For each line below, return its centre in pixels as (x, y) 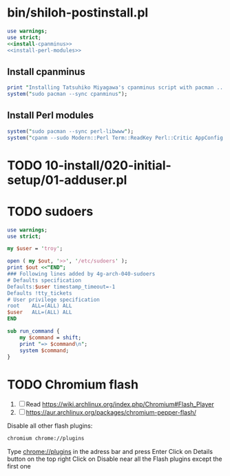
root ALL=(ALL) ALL (40, 306)
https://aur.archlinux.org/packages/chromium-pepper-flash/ (111, 413)
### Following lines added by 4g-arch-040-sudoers (81, 274)
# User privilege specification (53, 300)
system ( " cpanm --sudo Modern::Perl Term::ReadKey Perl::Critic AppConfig (115, 138)
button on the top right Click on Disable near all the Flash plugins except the (115, 459)
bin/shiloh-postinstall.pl (78, 13)
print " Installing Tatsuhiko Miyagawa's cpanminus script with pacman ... (117, 87)
